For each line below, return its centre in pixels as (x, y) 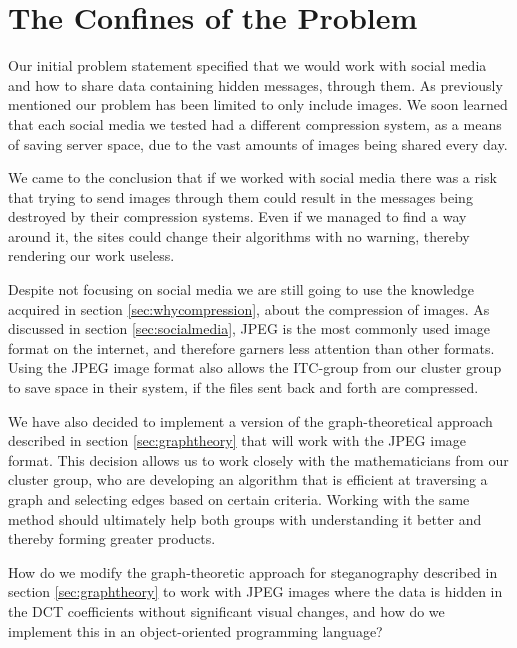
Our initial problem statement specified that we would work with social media (247, 65)
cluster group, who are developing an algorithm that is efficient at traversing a (248, 479)
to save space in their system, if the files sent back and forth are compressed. (243, 387)
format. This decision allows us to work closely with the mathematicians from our (258, 459)
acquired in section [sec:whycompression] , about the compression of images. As (249, 308)
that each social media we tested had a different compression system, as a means (255, 123)
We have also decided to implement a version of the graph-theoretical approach (250, 420)
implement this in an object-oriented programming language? (195, 630)
